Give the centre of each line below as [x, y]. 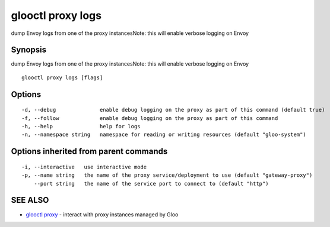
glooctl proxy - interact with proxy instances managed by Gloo [102, 214]
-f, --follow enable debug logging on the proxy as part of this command [150, 118]
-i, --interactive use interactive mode [84, 167]
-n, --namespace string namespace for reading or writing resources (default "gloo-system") [164, 135]
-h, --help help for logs [81, 127]
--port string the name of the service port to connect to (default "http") [151, 184]
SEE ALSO [30, 200]
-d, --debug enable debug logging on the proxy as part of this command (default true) [173, 110]
